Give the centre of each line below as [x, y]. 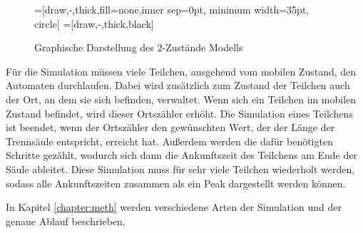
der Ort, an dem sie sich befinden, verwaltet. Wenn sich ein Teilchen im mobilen [181, 99]
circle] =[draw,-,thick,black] [94, 23]
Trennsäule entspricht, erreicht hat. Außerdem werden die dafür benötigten [169, 141]
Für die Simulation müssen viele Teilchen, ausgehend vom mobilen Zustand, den [181, 71]
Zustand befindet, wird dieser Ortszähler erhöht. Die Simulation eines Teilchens [179, 113]
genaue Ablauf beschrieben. [66, 221]
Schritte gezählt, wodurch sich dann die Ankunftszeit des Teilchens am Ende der [181, 155]
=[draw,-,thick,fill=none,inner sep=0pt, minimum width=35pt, [172, 9]
